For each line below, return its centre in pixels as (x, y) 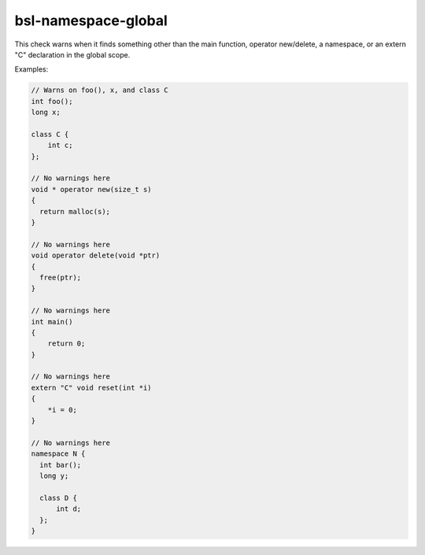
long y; (54, 475)
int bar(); (61, 465)
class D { (59, 498)
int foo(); (52, 101)
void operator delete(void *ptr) (96, 255)
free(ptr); (61, 277)
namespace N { (58, 454)
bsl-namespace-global (91, 20)
